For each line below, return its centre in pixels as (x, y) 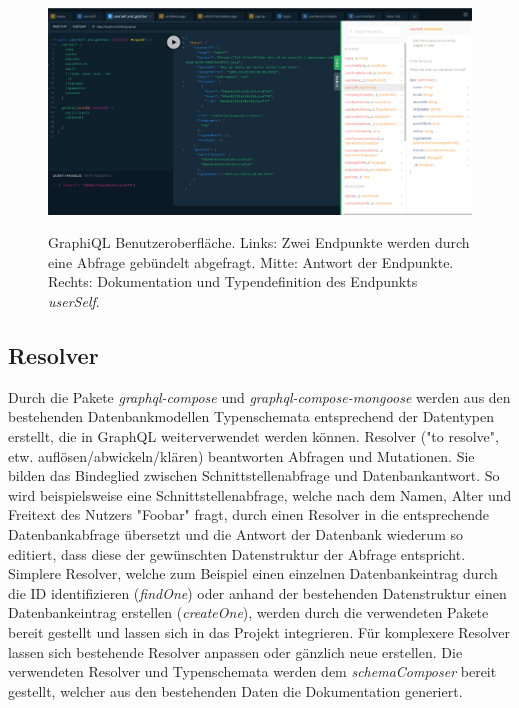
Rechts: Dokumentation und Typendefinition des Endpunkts (233, 281)
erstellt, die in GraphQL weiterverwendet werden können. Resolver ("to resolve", (253, 435)
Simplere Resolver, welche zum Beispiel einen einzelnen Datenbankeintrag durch (253, 573)
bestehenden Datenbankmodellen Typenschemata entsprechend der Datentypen (251, 416)
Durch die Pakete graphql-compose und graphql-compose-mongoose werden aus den (259, 396)
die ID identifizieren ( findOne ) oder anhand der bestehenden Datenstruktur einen (257, 592)
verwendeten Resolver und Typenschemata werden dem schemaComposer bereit (252, 671)
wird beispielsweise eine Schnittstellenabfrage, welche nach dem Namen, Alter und (260, 494)
